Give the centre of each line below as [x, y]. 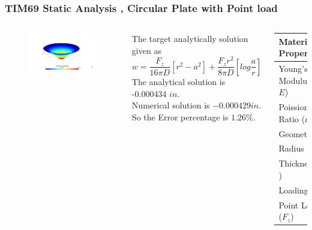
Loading [293, 190]
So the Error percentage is [180, 116]
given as [146, 50]
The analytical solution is [178, 81]
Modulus [295, 80]
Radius [291, 148]
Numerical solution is [171, 105]
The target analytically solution [190, 39]
